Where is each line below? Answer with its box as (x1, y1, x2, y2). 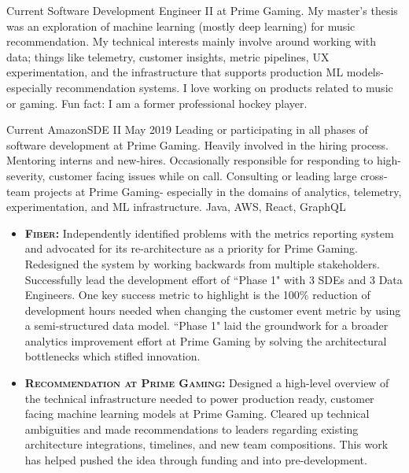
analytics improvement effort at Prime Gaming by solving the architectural (24, 332, 387, 349)
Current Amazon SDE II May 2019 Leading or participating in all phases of (6, 121, 368, 138)
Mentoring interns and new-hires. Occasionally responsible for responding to (6, 152, 374, 168)
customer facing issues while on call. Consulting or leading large (49, 167, 357, 183)
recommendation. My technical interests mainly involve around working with (6, 33, 377, 50)
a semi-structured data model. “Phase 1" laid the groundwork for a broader (24, 317, 389, 334)
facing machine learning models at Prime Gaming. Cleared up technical (24, 405, 370, 422)
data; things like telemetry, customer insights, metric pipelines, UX (6, 48, 330, 65)
